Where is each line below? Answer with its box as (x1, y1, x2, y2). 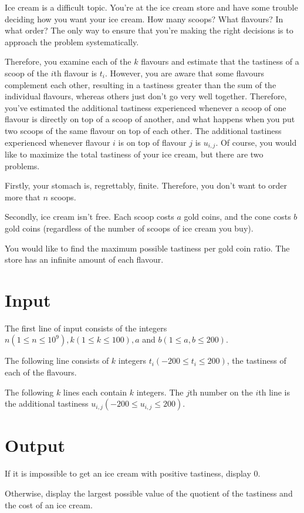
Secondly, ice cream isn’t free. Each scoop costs (5, 210, 174, 223)
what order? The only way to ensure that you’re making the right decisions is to (5, 24, 293, 36)
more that (5, 190, 40, 203)
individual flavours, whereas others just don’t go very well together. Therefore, (5, 90, 287, 102)
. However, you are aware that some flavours (105, 66, 264, 79)
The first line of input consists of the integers (5, 321, 167, 334)
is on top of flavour (118, 136, 187, 148)
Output (5, 433, 65, 457)
